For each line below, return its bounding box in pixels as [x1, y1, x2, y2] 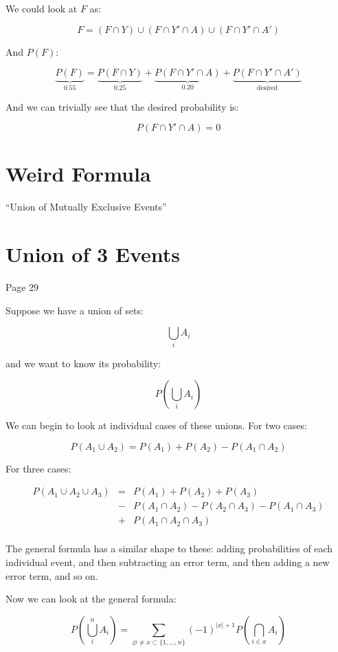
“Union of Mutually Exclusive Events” [5, 199, 167, 214]
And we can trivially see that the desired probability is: [5, 99, 239, 113]
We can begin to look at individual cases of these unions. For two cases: [5, 418, 307, 433]
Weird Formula [5, 160, 151, 188]
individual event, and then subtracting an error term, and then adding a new [5, 555, 330, 569]
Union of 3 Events [5, 240, 181, 268]
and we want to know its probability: [5, 356, 161, 370]
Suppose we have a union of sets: [5, 303, 144, 317]
